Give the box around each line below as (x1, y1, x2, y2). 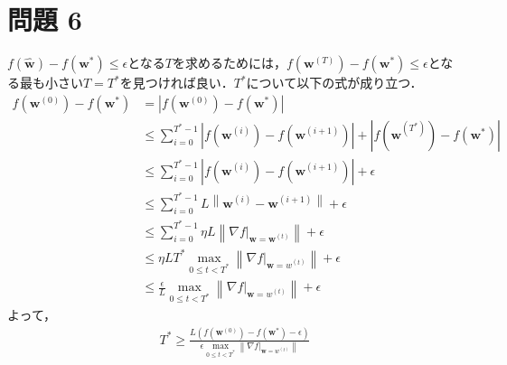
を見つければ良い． (119, 73, 234, 92)
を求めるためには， (172, 53, 286, 72)
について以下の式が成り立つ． (246, 73, 423, 92)
